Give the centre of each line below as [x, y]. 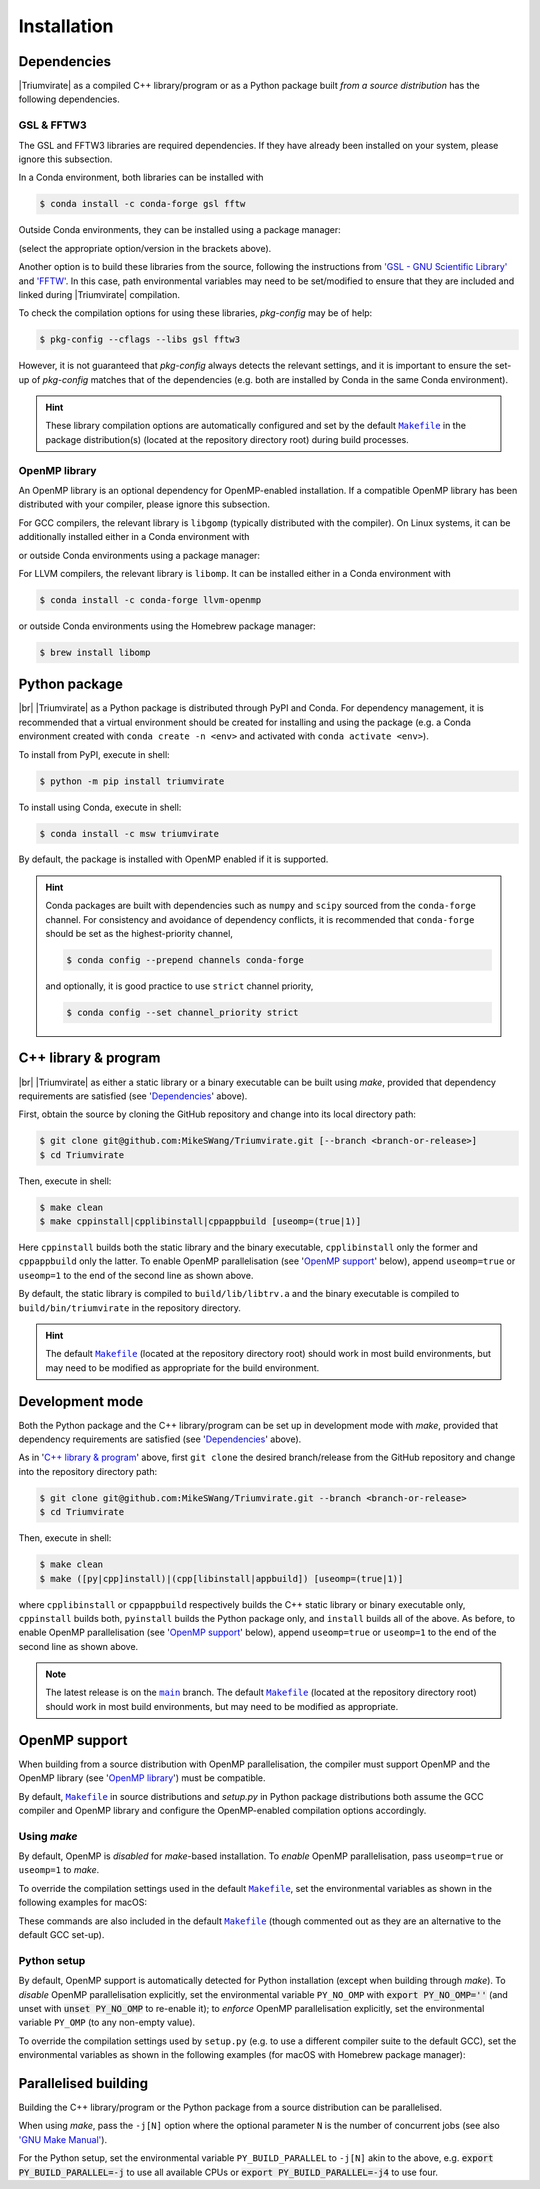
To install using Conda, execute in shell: [100, 807]
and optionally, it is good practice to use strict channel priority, [179, 986]
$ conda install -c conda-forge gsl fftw [142, 204]
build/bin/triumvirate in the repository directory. [130, 1307]
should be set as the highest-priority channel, [139, 934]
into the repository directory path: [88, 1471]
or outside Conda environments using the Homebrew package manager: [167, 626]
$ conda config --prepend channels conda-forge [185, 960]
